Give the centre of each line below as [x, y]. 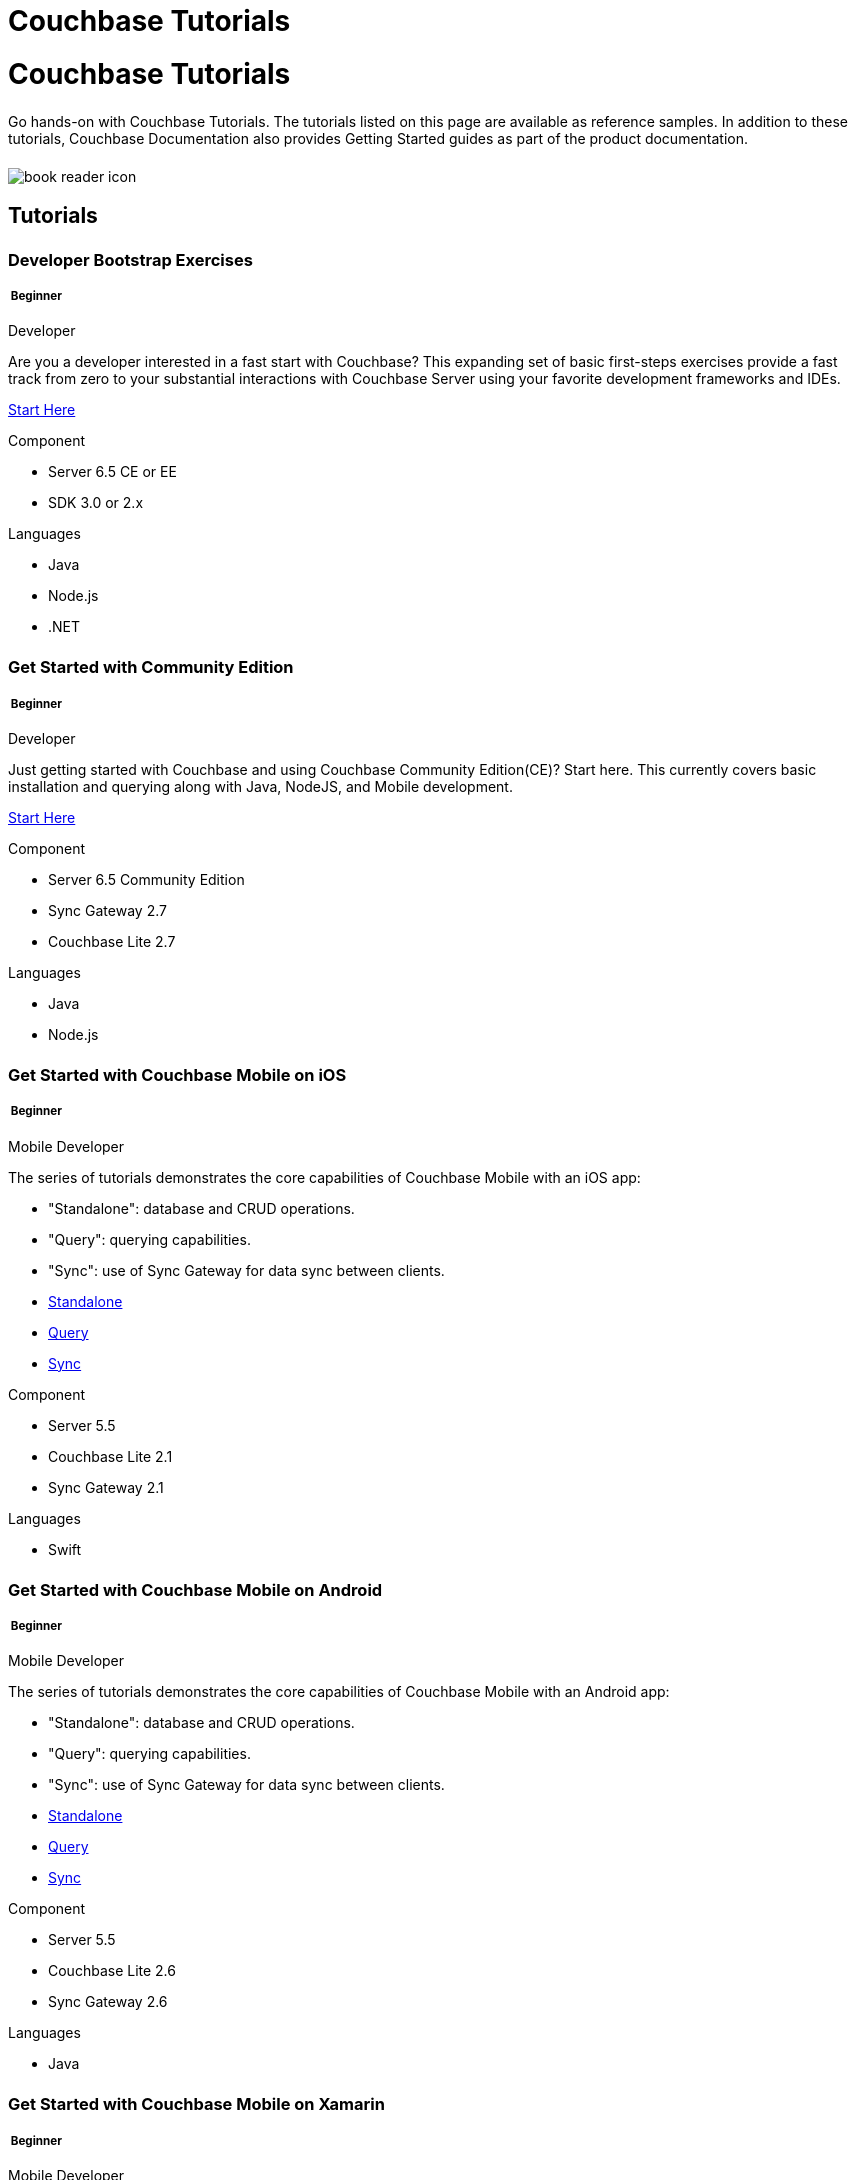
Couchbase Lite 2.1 [110, 1456]
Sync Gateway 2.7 [107, 911]
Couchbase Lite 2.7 [112, 942]
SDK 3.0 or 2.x [96, 503]
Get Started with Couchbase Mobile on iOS [177, 1074]
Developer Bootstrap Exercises [130, 259]
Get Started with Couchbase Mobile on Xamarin [196, 2104]
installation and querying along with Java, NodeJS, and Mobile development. [260, 787]
